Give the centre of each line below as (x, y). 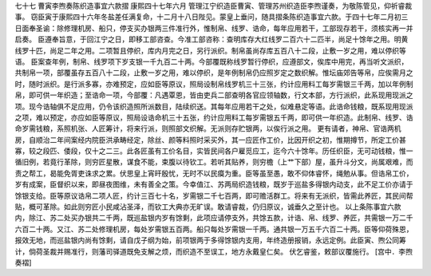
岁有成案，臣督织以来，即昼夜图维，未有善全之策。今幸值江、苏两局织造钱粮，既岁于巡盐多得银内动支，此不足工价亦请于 (214, 184)
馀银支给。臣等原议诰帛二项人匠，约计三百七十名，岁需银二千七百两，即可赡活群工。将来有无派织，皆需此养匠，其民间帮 (214, 195)
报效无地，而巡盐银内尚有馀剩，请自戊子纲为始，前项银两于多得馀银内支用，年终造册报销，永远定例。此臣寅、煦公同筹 (210, 240)
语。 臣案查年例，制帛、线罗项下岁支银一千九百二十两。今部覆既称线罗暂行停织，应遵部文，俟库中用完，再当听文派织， (212, 61)
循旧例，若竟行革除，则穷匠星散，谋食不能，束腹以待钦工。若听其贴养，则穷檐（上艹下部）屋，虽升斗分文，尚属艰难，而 (214, 162)
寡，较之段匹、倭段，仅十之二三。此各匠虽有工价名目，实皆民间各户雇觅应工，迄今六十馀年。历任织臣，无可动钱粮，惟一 (214, 151)
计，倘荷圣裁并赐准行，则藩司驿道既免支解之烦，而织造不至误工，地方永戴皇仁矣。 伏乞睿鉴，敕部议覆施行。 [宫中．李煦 (214, 251)
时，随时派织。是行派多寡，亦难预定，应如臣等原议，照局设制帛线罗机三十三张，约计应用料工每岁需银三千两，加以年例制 (214, 84)
